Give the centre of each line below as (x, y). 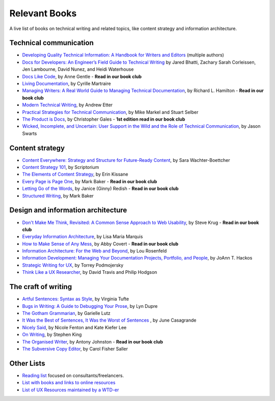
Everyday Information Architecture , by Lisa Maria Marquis (82, 237)
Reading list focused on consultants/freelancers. (73, 375)
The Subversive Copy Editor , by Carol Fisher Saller (75, 349)
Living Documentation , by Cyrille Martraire (67, 83)
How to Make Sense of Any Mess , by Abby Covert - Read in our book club (100, 244)
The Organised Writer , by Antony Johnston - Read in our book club (92, 341)
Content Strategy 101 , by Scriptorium (61, 167)
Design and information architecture (68, 210)
